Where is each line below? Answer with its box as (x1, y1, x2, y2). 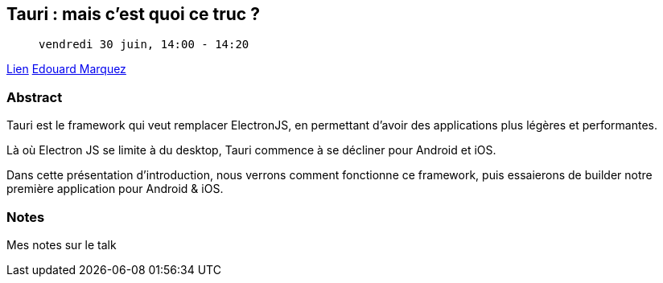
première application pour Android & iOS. (6, 182, 224, 196)
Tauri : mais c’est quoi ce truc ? (6, 4, 260, 24)
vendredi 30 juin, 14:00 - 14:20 (39, 38, 249, 51)
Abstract (6, 88, 63, 105)
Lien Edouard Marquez (6, 62, 126, 76)
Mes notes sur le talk (6, 237, 117, 252)
